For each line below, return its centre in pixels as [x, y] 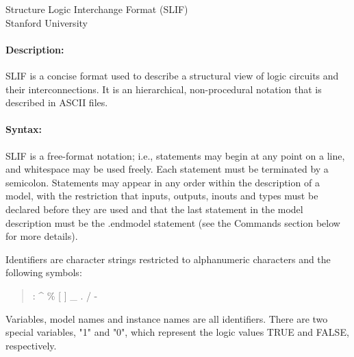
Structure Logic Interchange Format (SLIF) [97, 9]
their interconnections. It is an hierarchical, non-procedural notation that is [164, 89]
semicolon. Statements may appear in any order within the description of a [163, 182]
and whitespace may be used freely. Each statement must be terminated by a [167, 169]
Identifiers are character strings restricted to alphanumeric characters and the [168, 259]
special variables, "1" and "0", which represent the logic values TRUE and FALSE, [177, 332]
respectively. [31, 345]
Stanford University [47, 22]
